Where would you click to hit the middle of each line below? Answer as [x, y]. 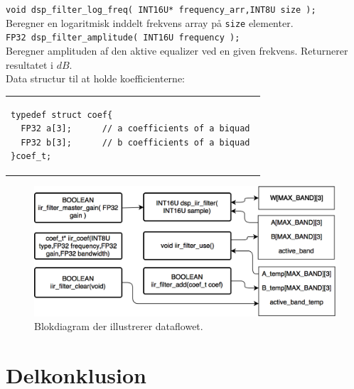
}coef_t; [31, 157]
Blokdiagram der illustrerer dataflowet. [119, 326]
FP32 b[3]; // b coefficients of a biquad [135, 142]
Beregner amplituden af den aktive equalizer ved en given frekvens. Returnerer [177, 50]
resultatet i [30, 64]
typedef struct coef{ [62, 115]
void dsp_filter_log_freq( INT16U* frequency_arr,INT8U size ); [161, 10]
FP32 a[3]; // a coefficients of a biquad [135, 129]
